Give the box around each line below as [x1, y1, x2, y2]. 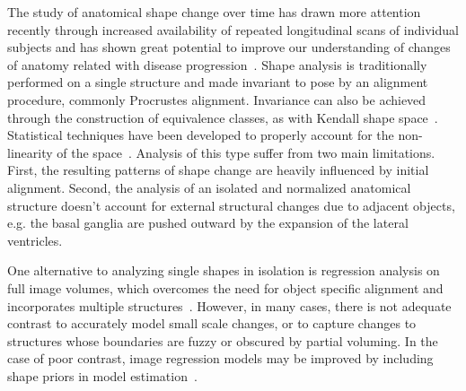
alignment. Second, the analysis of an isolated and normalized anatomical [7, 178, 411, 196]
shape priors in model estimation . [7, 366, 198, 385]
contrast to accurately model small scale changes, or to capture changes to [7, 314, 417, 333]
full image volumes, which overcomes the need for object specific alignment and [7, 278, 444, 297]
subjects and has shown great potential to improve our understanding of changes [7, 38, 451, 56]
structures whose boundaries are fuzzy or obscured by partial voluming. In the [7, 331, 438, 350]
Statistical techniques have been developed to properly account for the [7, 126, 394, 144]
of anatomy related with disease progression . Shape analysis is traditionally [7, 55, 427, 74]
